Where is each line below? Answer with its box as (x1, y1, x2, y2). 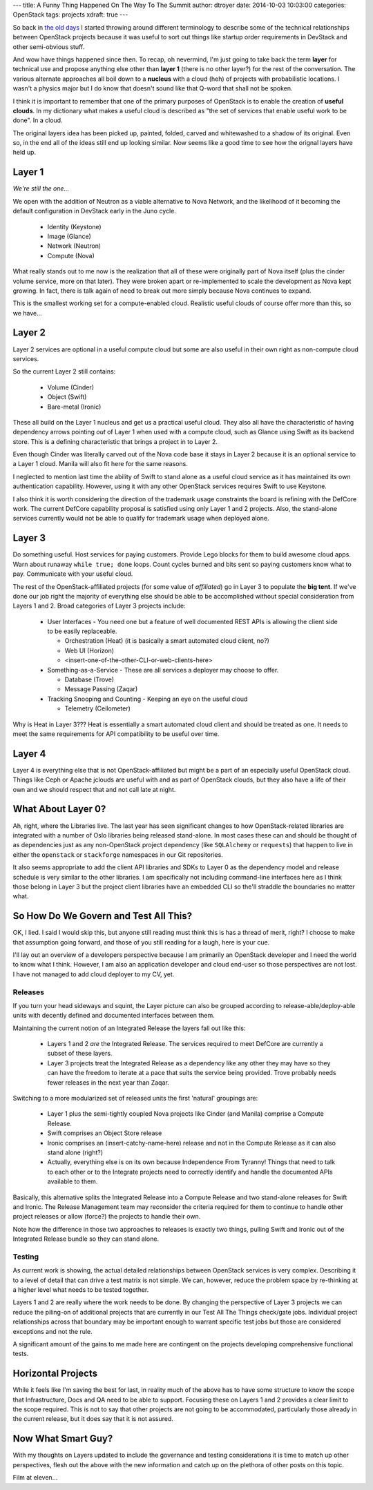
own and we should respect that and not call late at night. (12, 785, 176, 793)
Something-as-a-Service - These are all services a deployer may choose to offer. (47, 666, 279, 674)
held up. (12, 148, 37, 157)
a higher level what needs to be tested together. (12, 1286, 149, 1294)
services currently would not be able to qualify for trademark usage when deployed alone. (12, 514, 269, 523)
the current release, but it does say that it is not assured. (12, 1415, 174, 1423)
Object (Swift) (47, 393, 87, 401)
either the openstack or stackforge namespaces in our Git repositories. (12, 850, 224, 859)
